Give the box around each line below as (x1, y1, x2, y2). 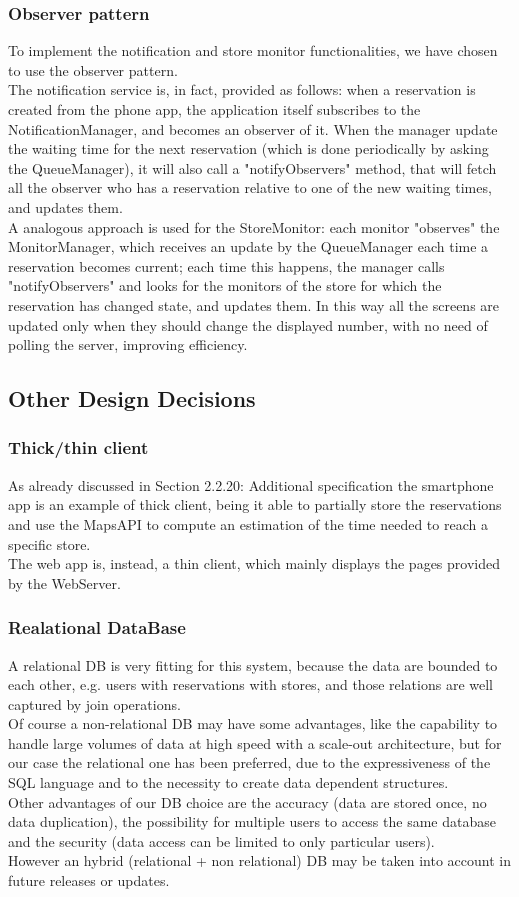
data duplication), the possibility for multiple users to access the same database (8, 811, 496, 832)
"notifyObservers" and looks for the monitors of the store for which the (8, 275, 442, 296)
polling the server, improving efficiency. (8, 334, 248, 355)
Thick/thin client (8, 435, 149, 460)
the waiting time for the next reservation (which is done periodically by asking (8, 138, 489, 159)
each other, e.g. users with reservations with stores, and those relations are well (8, 674, 494, 695)
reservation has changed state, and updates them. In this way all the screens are (8, 294, 500, 315)
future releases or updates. (8, 870, 170, 891)
